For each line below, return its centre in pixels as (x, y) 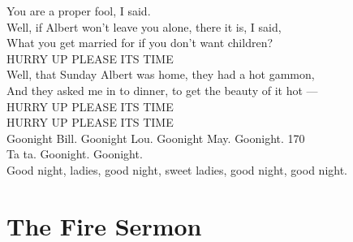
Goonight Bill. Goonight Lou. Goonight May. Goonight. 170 (156, 138)
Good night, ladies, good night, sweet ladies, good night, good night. (177, 169)
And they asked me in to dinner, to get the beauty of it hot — (162, 90)
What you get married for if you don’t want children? (140, 43)
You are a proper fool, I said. (79, 11)
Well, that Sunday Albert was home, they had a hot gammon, (161, 74)
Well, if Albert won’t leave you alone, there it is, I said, (144, 26)
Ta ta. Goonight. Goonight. (75, 154)
